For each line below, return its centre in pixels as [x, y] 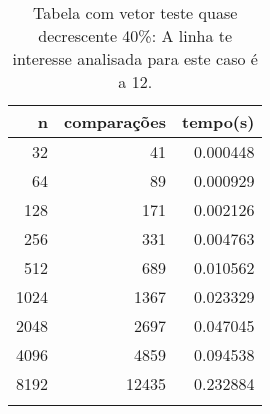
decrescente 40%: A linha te [135, 35]
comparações [115, 121]
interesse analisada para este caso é [135, 58]
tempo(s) [218, 121]
